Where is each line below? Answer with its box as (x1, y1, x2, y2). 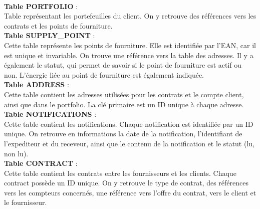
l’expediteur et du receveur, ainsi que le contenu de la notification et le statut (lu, (4, 138, 254, 148)
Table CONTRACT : (4, 158, 78, 168)
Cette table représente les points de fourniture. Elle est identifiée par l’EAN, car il (4, 40, 256, 50)
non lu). (4, 148, 29, 158)
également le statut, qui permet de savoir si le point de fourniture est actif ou (4, 60, 242, 70)
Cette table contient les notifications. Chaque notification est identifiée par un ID (4, 118, 253, 129)
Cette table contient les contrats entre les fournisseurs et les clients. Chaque (4, 167, 236, 178)
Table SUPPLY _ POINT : (4, 30, 95, 41)
